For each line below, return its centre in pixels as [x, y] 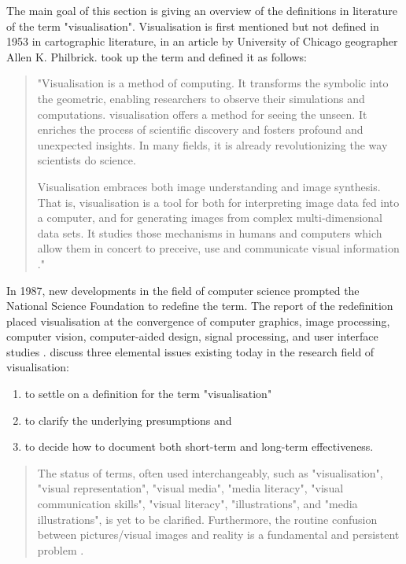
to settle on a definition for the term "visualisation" [148, 394]
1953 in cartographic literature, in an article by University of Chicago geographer [202, 41]
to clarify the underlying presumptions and [128, 420]
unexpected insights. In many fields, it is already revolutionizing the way [212, 144]
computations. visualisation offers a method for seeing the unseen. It [202, 114]
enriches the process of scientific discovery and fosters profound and [200, 129]
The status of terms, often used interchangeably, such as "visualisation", [210, 472]
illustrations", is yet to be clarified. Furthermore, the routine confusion [207, 519]
